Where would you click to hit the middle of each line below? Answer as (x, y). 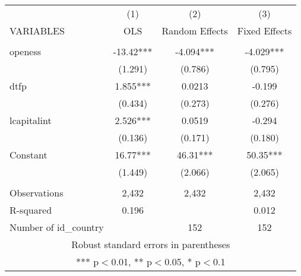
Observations (37, 193)
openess (26, 51)
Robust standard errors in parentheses (151, 244)
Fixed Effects (264, 31)
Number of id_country (57, 227)
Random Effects (195, 31)
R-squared (31, 210)
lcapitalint (31, 120)
